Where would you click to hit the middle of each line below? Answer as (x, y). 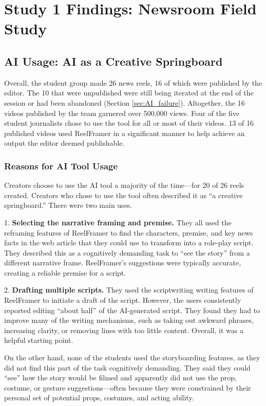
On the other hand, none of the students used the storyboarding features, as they (132, 357)
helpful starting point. (39, 340)
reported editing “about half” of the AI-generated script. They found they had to (132, 310)
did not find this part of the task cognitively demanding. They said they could (127, 367)
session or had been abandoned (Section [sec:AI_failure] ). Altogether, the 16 (125, 102)
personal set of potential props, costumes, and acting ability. (99, 398)
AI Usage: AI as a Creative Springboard (113, 61)
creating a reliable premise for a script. (65, 272)
